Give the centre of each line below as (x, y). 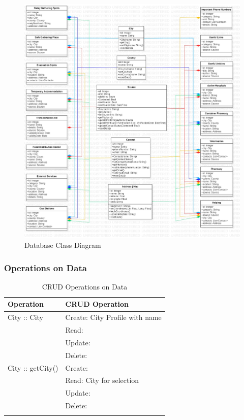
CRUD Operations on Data (85, 286)
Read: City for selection (102, 380)
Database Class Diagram (63, 245)
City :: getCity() (33, 367)
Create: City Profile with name (113, 317)
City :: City (25, 317)
